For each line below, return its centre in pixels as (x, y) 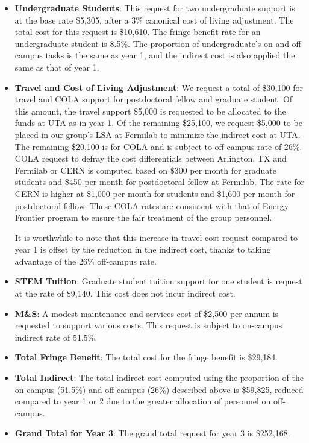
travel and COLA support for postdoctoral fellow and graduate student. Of (154, 99)
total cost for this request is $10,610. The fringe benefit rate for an (138, 32)
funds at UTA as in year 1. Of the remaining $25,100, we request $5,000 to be (158, 123)
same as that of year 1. (57, 67)
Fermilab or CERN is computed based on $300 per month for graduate (145, 170)
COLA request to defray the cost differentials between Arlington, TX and (151, 158)
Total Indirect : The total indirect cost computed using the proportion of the (159, 378)
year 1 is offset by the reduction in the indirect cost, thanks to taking (143, 249)
